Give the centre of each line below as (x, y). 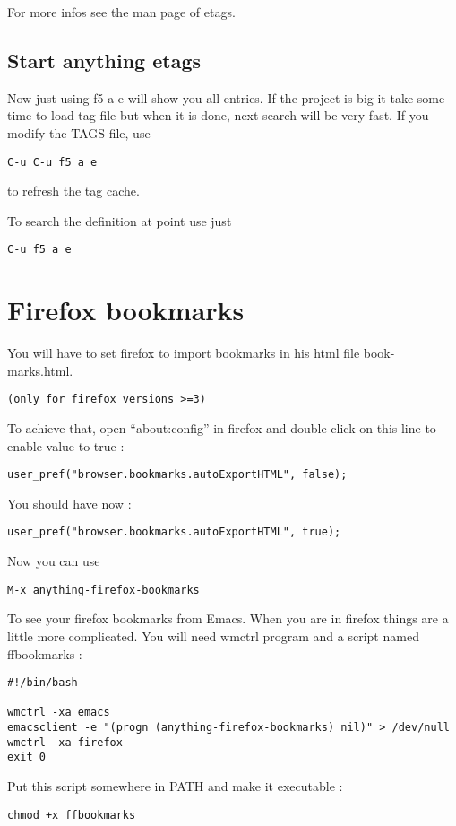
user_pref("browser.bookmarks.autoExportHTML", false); (177, 475)
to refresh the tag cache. (73, 191)
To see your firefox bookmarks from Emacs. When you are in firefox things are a (228, 618)
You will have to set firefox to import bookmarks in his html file (184, 353)
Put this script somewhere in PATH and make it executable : (175, 786)
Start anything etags (104, 60)
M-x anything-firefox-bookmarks (103, 590)
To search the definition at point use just (120, 220)
